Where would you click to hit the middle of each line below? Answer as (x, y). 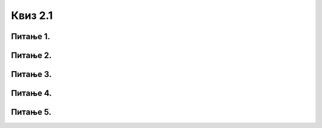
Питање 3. (31, 74)
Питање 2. (31, 55)
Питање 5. (31, 112)
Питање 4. (31, 93)
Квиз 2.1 (32, 15)
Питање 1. (31, 36)
